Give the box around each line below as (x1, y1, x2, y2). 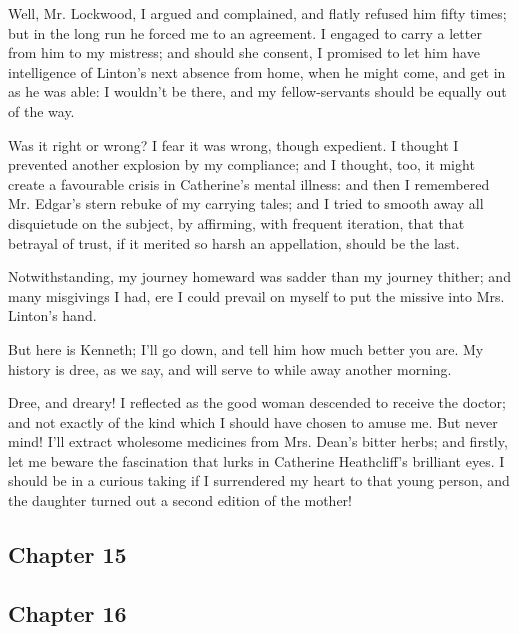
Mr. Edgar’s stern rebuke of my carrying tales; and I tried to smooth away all (8, 193, 484, 214)
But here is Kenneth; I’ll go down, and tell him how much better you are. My (8, 338, 484, 359)
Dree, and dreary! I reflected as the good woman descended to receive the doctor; (8, 392, 506, 413)
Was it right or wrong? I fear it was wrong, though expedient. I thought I (8, 134, 459, 155)
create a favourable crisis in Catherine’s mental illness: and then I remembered (8, 173, 490, 194)
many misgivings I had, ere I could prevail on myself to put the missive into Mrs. (8, 285, 505, 306)
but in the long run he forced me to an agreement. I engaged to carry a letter (8, 22, 482, 43)
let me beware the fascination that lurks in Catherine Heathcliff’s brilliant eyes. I (8, 450, 505, 471)
